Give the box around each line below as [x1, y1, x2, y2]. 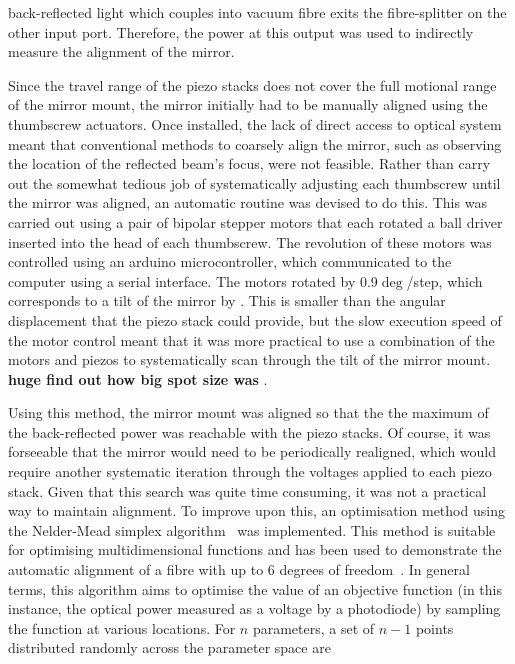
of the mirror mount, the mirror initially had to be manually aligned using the [8, 94, 488, 115]
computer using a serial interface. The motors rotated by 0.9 [8, 270, 378, 291]
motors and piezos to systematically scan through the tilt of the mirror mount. [8, 349, 491, 370]
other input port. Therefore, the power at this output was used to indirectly [8, 21, 474, 42]
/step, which [406, 270, 483, 291]
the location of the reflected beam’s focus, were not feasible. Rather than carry [8, 153, 491, 174]
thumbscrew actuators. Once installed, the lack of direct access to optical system [8, 113, 502, 134]
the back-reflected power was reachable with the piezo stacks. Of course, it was [8, 421, 491, 442]
